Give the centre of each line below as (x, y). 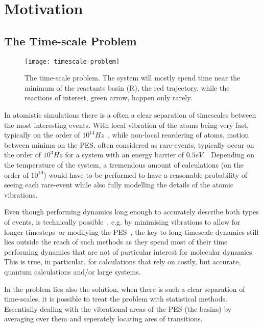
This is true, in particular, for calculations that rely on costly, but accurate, (123, 262)
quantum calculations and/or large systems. (73, 271)
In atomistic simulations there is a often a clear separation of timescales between (130, 115)
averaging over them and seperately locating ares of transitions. (103, 319)
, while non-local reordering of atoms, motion (178, 135)
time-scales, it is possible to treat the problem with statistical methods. (116, 299)
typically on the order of (42, 135)
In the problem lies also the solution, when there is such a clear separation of (125, 289)
